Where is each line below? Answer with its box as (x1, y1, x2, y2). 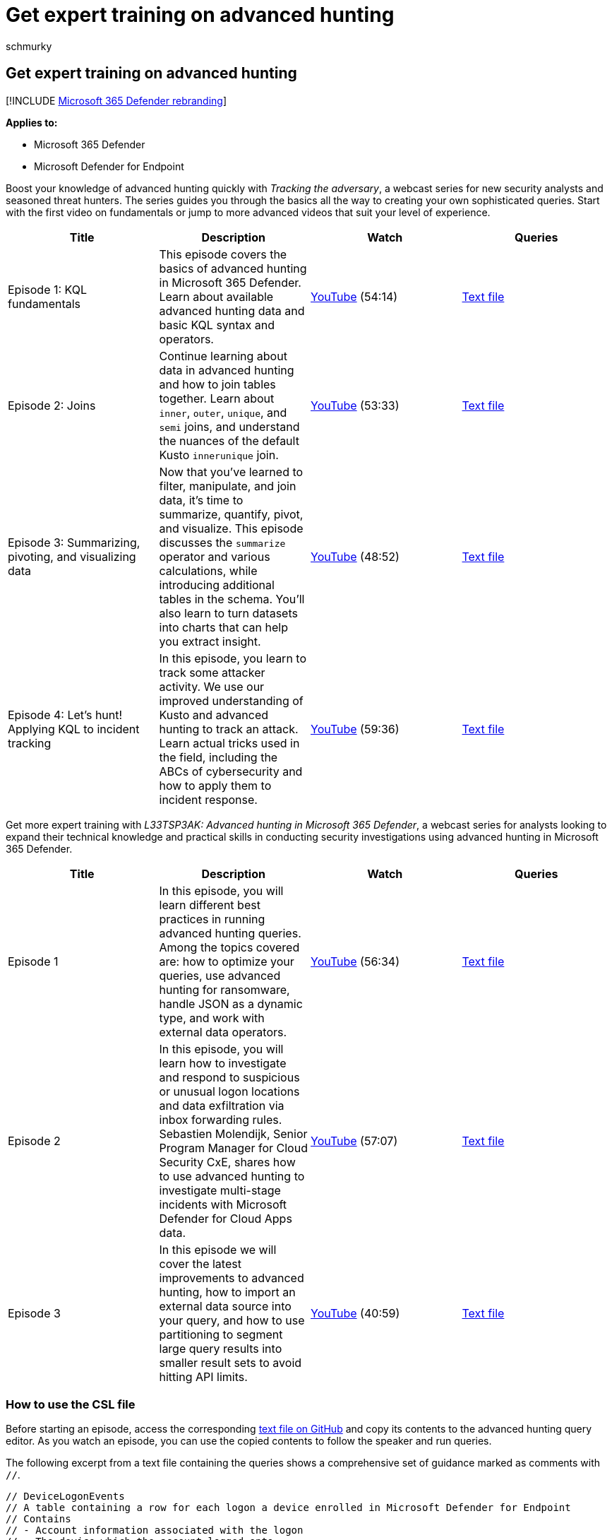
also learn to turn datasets (159, 605, 298, 620)
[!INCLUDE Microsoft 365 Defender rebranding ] (6, 94, 227, 107)
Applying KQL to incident (8, 721, 140, 736)
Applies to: (6, 116, 58, 129)
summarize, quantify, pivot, (159, 507, 304, 521)
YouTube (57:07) (311, 1133, 398, 1148)
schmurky (6, 40, 52, 52)
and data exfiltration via (159, 1098, 284, 1113)
